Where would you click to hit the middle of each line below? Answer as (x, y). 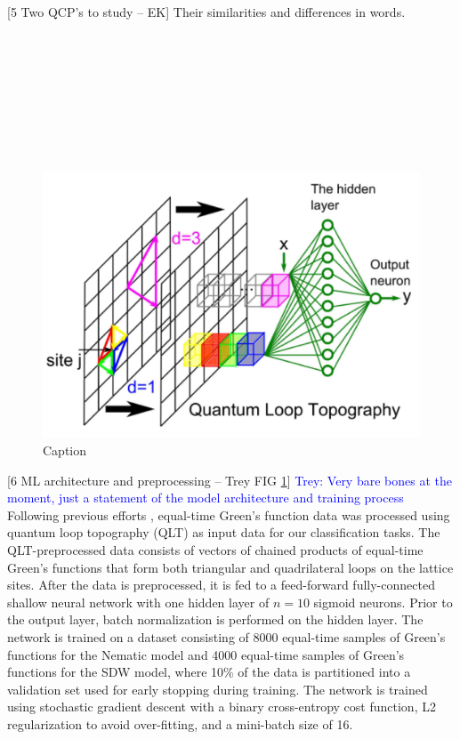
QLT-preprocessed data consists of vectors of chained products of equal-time (215, 550)
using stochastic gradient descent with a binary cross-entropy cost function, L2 (222, 707)
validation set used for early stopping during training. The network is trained (218, 689)
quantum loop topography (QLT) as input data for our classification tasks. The (224, 532)
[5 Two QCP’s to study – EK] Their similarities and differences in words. (206, 12)
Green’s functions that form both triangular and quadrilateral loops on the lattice (230, 567)
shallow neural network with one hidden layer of (138, 602)
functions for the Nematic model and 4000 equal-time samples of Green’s (206, 654)
